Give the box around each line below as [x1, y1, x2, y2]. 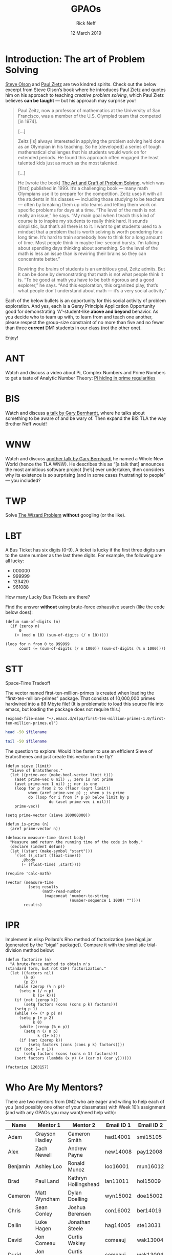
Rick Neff [76, 20, 96, 26]
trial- [147, 942, 158, 948]
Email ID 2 [138, 1121, 163, 1129]
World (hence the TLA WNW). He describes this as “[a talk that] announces [5, 461, 164, 467]
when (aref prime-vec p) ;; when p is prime [28, 791, 125, 796]
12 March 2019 [71, 30, 101, 36]
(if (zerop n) [10, 624, 40, 629]
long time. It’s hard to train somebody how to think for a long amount [17, 234, 162, 240]
